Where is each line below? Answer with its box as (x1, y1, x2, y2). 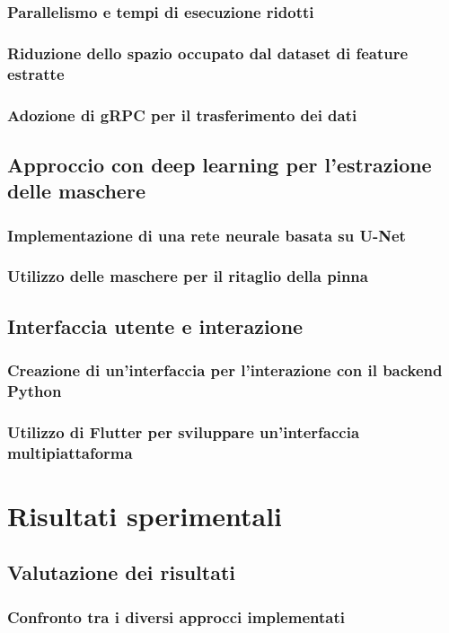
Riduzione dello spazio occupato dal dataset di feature (7, 41, 409, 64)
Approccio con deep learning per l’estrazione (7, 150, 432, 178)
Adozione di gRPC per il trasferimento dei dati (7, 103, 357, 126)
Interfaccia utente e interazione (7, 312, 304, 339)
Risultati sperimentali (7, 497, 283, 533)
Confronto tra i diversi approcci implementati (7, 605, 345, 628)
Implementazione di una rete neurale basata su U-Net (7, 224, 406, 246)
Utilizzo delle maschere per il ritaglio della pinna (7, 265, 368, 287)
